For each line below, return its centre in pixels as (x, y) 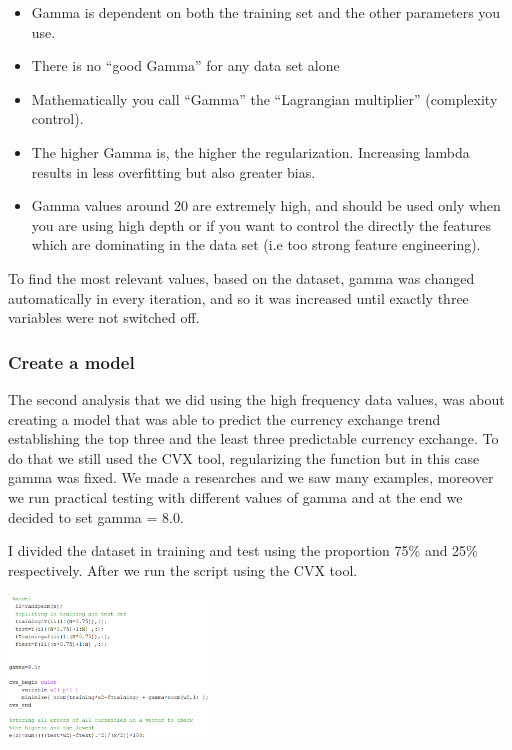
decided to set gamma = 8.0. (96, 516)
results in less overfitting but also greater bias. (173, 171)
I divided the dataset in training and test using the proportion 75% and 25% (243, 550)
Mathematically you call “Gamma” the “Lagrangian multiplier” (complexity (264, 98)
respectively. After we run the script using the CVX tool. (183, 569)
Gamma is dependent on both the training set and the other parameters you (266, 12)
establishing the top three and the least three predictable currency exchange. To (253, 438)
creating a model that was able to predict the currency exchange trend (224, 418)
